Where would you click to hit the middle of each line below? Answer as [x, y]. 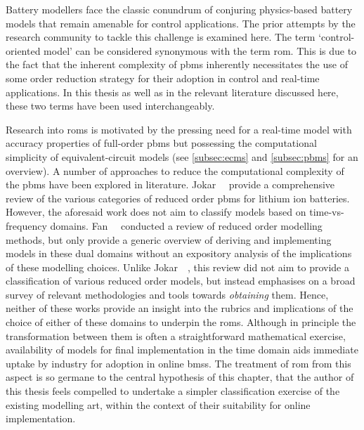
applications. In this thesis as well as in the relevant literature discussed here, [172, 92]
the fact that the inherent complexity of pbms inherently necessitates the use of [177, 64]
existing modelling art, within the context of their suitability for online [158, 404]
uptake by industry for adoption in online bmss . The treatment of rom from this [178, 363]
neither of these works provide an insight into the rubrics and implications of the [180, 308]
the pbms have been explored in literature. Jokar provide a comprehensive [170, 184]
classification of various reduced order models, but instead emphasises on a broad [181, 281]
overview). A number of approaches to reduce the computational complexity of [175, 170]
